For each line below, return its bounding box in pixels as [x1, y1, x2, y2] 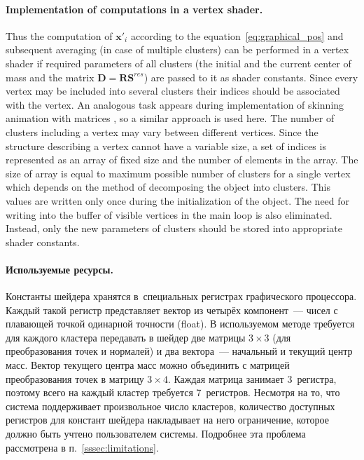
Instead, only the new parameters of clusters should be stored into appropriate [6, 221, 342, 236]
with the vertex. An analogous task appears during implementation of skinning [6, 97, 344, 111]
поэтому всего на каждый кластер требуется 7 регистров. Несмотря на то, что [6, 385, 340, 400]
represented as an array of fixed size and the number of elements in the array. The [6, 152, 358, 167]
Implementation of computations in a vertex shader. [6, 1, 263, 16]
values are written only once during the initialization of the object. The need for [6, 193, 350, 208]
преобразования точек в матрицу [6, 371, 144, 386]
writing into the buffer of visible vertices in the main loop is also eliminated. [6, 207, 332, 222]
